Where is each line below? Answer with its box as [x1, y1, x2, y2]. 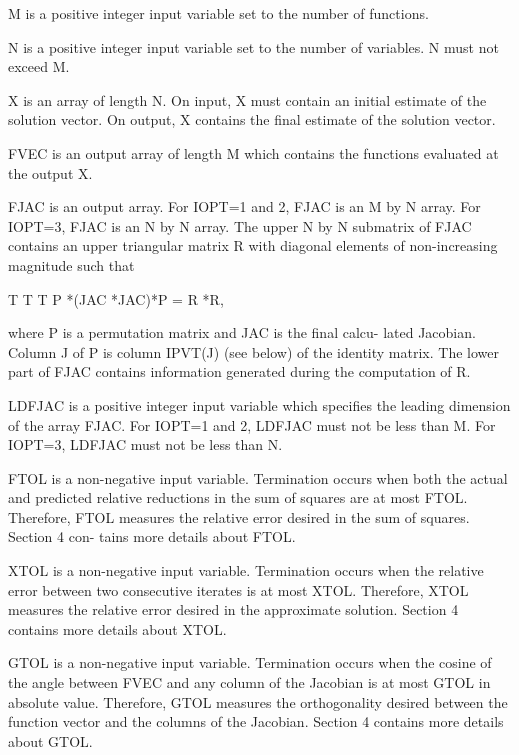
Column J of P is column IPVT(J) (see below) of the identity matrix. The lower [8, 341, 499, 362]
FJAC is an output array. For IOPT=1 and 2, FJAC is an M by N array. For [8, 196, 481, 217]
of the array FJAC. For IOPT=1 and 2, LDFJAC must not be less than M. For [8, 414, 496, 435]
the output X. [8, 162, 93, 183]
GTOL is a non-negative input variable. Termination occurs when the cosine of [8, 652, 492, 673]
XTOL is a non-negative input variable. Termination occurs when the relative [8, 560, 484, 581]
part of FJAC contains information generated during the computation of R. [8, 361, 471, 382]
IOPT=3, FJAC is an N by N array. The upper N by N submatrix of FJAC [8, 215, 472, 236]
